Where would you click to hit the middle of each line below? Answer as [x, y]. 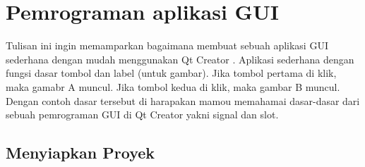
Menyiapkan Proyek [80, 153]
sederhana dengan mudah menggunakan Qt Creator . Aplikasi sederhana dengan [180, 59]
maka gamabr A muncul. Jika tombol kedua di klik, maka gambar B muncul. [173, 86]
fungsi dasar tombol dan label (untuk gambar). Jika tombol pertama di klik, [171, 73]
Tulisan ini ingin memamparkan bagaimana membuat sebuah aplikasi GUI [167, 45]
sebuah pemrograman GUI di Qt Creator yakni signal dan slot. [142, 115]
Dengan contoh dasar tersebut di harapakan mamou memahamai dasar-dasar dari [183, 100]
